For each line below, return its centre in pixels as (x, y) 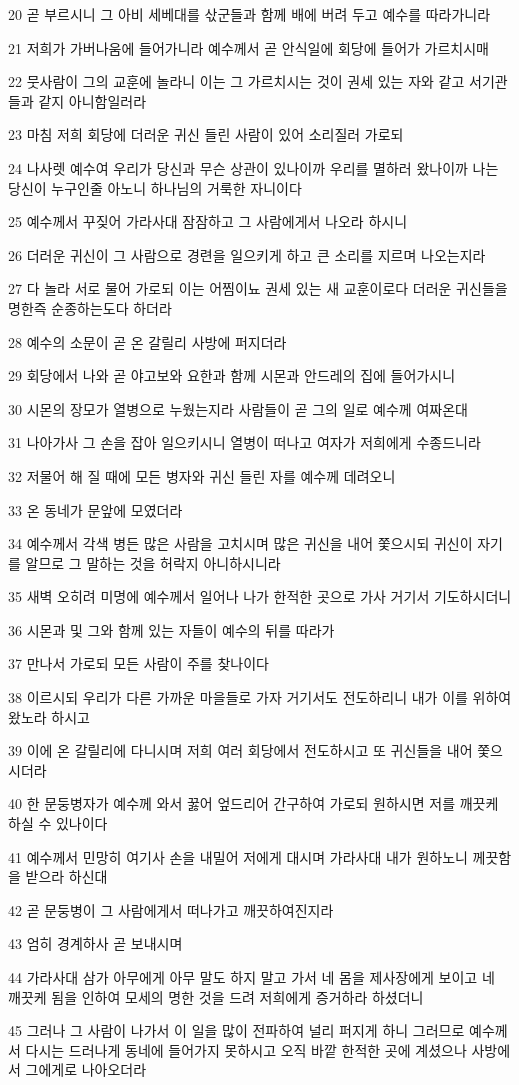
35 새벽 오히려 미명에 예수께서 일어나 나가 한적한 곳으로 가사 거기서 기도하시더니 (260, 596)
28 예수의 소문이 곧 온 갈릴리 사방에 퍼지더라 (147, 341)
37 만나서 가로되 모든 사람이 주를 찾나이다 (138, 663)
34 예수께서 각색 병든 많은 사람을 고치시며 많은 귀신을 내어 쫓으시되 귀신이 (240, 543)
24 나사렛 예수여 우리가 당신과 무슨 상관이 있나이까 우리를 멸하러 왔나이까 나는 (253, 167)
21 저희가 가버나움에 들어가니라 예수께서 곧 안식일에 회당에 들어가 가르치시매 (248, 47)
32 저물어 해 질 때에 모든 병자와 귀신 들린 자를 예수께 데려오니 (202, 475)
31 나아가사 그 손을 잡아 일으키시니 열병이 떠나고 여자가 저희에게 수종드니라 (244, 442)
